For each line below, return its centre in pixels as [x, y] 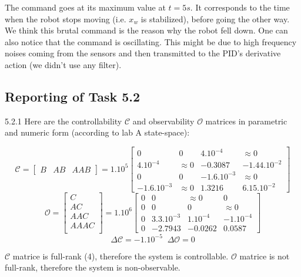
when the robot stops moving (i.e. [66, 18]
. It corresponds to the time [240, 7]
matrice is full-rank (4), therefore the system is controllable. [121, 256]
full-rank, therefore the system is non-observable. [93, 267]
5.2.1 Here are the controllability [63, 121]
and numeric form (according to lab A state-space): [97, 132]
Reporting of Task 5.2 [73, 96]
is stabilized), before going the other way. [215, 18]
